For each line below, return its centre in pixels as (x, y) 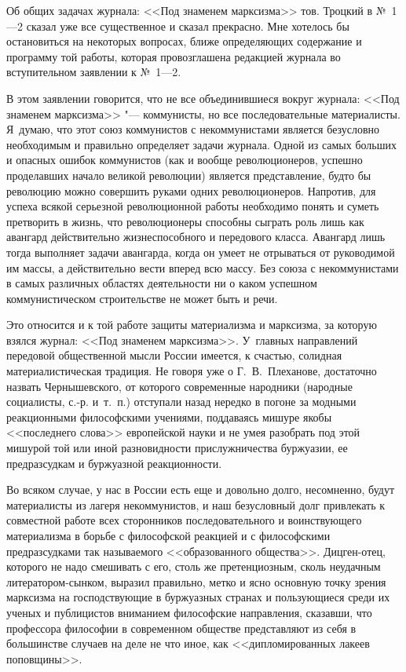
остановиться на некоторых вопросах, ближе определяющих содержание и (184, 41)
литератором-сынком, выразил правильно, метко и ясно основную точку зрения (196, 581)
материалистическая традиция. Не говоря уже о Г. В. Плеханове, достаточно (192, 371)
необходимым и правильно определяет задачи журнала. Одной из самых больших (201, 144)
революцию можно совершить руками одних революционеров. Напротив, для (191, 190)
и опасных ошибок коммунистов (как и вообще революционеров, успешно (185, 160)
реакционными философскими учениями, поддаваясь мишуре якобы (169, 416)
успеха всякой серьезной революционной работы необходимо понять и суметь (193, 206)
